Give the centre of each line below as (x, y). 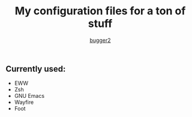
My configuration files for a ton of (100, 11)
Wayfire (24, 102)
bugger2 (100, 40)
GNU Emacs (29, 96)
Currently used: (36, 69)
